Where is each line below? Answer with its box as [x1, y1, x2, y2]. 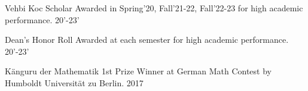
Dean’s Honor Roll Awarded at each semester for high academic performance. [5, 33, 289, 46]
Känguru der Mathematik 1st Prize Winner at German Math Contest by [5, 65, 272, 77]
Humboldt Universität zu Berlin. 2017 [5, 76, 144, 89]
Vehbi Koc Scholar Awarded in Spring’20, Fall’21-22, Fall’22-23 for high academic [5, 2, 303, 14]
